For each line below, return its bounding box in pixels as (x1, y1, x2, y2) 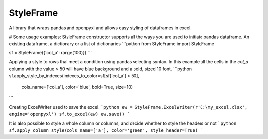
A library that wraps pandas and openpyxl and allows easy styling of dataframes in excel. (9, 25, 192, 31)
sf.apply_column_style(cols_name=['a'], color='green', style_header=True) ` (9, 128, 203, 133)
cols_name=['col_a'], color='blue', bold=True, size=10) (21, 84, 133, 90)
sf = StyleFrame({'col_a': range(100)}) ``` (9, 49, 92, 55)
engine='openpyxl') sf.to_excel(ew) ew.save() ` (9, 111, 130, 117)
